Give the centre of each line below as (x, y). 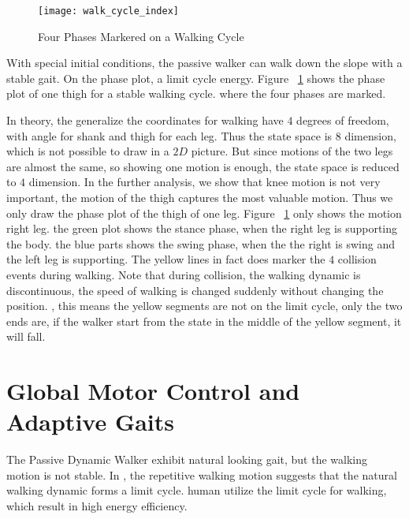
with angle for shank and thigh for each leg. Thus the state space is (169, 135)
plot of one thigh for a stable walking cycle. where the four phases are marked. (196, 93)
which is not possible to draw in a (88, 151)
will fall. (26, 336)
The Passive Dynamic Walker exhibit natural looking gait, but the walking (187, 459)
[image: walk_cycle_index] (108, 11)
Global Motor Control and (153, 391)
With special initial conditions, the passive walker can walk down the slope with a (204, 63)
